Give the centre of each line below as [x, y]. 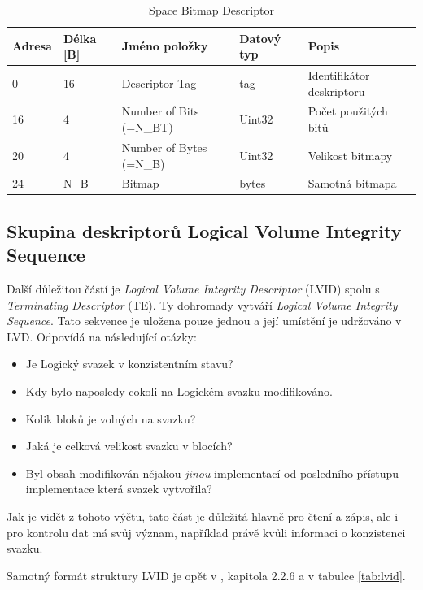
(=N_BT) [147, 127]
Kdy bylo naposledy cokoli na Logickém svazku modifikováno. [179, 391]
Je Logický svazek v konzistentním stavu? [129, 364]
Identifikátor [339, 75]
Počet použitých [348, 111]
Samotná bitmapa [352, 183]
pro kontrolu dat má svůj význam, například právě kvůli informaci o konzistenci [206, 532]
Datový [260, 38]
